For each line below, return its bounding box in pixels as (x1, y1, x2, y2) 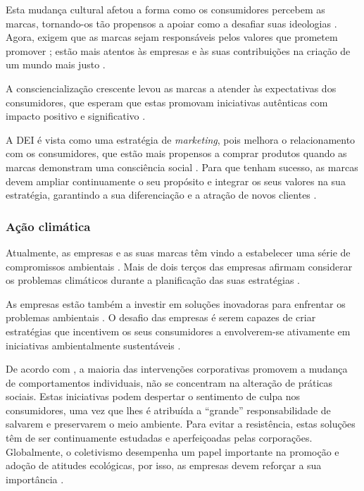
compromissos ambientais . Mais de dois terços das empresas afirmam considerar (6, 259, 353, 273)
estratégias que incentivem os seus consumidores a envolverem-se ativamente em (6, 323, 351, 338)
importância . (6, 471, 64, 486)
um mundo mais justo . (6, 57, 106, 72)
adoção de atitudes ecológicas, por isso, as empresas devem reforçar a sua (6, 458, 322, 473)
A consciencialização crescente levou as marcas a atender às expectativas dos (6, 80, 337, 95)
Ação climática (6, 217, 91, 235)
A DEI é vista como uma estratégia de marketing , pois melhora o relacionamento (6, 132, 356, 147)
